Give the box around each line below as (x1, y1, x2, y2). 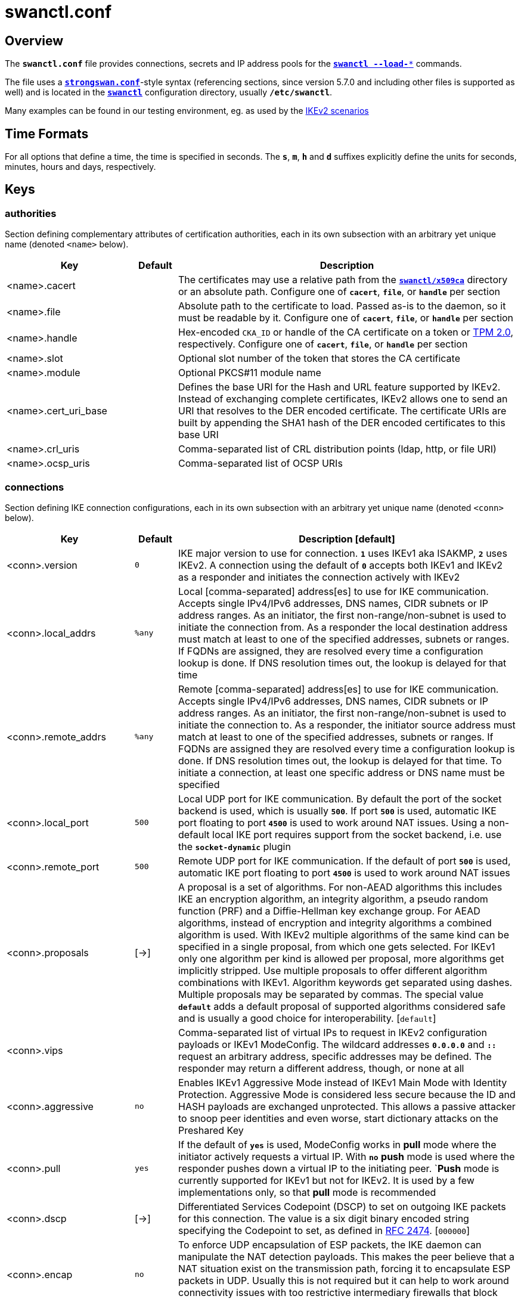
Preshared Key (178, 1124, 244, 1136)
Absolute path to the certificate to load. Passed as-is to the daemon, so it (178, 300, 506, 312)
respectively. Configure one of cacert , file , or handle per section (178, 338, 468, 351)
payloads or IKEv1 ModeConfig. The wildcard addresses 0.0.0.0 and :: (178, 1038, 497, 1050)
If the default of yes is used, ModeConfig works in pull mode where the (178, 1138, 497, 1151)
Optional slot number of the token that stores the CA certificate (178, 352, 461, 365)
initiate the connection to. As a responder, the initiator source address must (178, 718, 516, 731)
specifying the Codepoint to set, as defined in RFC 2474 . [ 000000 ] (178, 1224, 470, 1236)
